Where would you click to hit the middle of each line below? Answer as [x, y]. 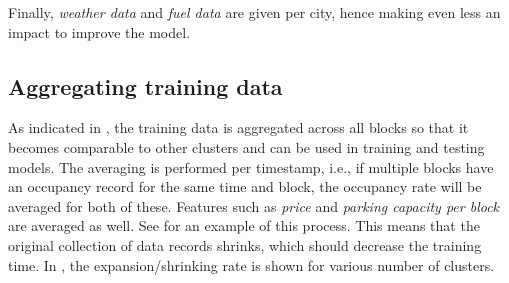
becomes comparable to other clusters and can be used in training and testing [246, 146]
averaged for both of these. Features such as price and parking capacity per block [254, 205]
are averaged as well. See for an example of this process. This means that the [244, 225]
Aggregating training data [145, 85]
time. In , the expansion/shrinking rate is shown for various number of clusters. [251, 264]
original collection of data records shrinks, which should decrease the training [245, 244]
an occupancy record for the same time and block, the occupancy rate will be [245, 186]
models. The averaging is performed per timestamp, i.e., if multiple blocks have [251, 166]
